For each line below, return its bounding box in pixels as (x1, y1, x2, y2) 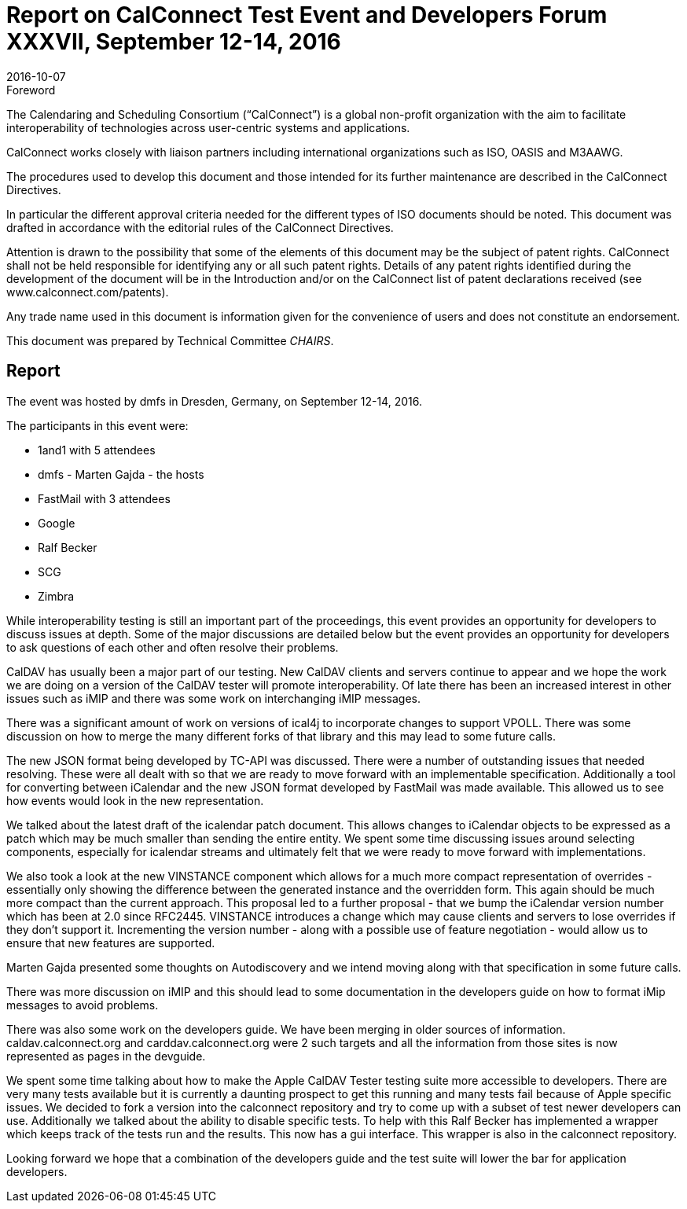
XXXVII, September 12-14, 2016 (6, 28, 341, 55)
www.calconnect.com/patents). (6, 285, 169, 299)
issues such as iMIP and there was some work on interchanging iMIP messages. (6, 691, 421, 705)
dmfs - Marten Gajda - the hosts (38, 467, 204, 481)
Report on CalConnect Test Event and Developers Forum (6, 2, 608, 28)
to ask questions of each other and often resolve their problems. (6, 640, 339, 654)
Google (38, 516, 75, 530)
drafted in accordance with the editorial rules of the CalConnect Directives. (6, 220, 394, 234)
